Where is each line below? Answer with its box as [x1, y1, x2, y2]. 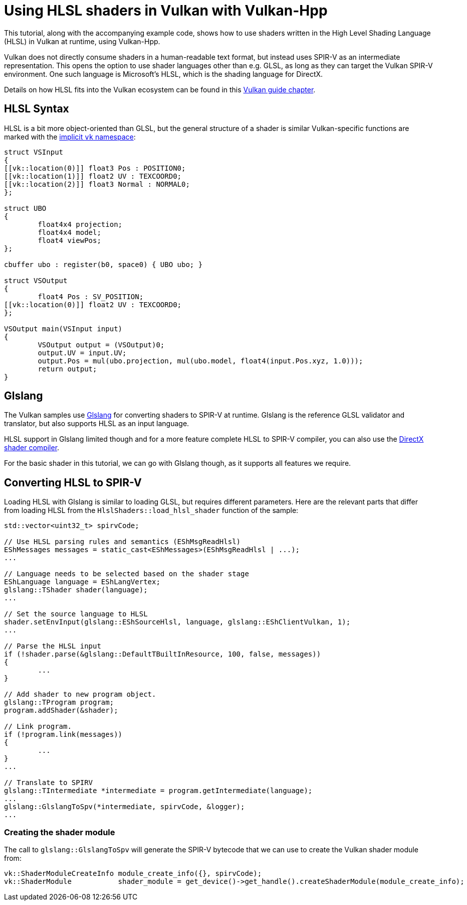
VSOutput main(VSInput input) [4, 324, 123, 333]
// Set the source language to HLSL [4, 610, 148, 618]
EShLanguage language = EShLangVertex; [4, 578, 160, 586]
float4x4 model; [38, 228, 101, 236]
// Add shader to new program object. [4, 690, 156, 699]
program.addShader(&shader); [4, 706, 118, 715]
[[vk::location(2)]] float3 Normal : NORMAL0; [4, 180, 190, 188]
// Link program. [4, 722, 72, 731]
